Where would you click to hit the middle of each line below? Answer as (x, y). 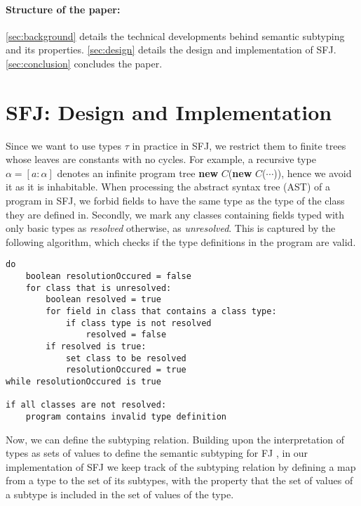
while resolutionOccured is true (83, 382)
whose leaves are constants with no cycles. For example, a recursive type (161, 159)
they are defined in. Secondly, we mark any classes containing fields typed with (175, 214)
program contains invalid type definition (126, 416)
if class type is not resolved (138, 323)
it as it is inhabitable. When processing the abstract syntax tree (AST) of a (168, 187)
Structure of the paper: (63, 9)
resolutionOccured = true (126, 370)
